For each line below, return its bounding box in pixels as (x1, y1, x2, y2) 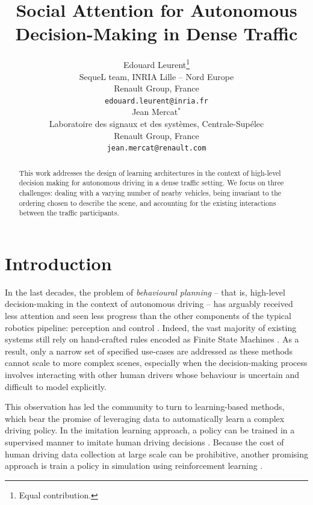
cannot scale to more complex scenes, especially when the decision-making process (5, 356, 308, 369)
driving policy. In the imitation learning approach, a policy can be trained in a (5, 424, 295, 436)
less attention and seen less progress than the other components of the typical (5, 309, 291, 322)
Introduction (5, 250, 112, 275)
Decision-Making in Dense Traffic (15, 21, 298, 46)
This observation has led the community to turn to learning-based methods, (5, 400, 285, 413)
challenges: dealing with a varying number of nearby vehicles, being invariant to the (19, 187, 282, 197)
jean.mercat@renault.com (107, 144, 206, 153)
